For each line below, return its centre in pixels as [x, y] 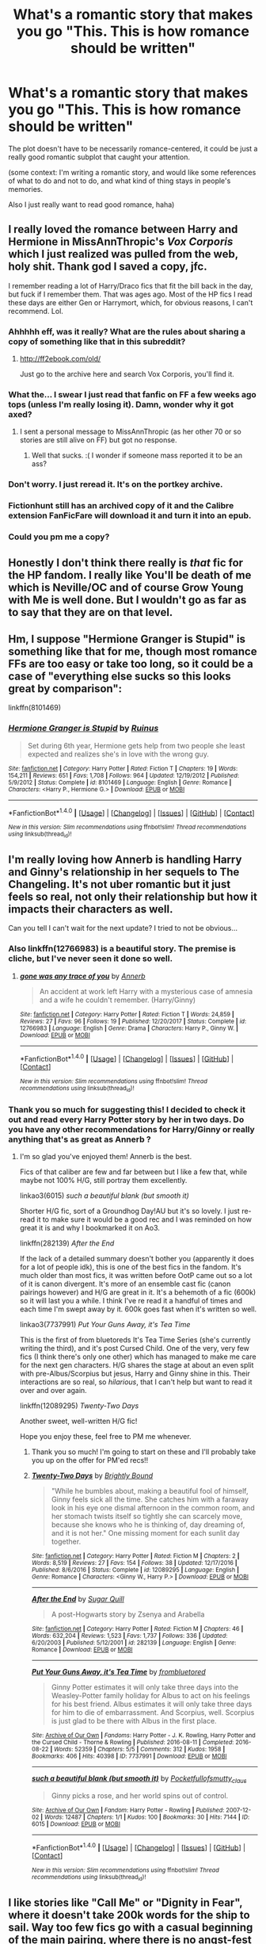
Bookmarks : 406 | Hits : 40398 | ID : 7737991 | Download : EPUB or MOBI [129, 1756]
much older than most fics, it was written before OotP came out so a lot [136, 1275]
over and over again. [53, 1390]
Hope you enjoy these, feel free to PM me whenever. [105, 1436]
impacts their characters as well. [91, 909]
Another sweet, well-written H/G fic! [78, 1421]
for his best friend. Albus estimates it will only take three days [152, 1704]
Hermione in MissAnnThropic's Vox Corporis [121, 242]
